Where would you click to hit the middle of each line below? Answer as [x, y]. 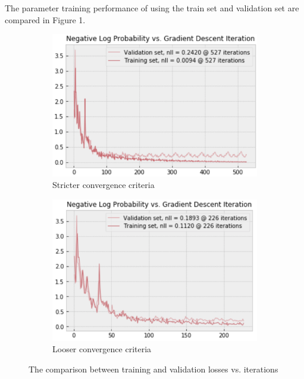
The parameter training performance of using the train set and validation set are [152, 8]
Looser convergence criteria [102, 349]
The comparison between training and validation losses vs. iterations [153, 369]
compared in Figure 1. [45, 19]
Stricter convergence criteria [104, 185]
